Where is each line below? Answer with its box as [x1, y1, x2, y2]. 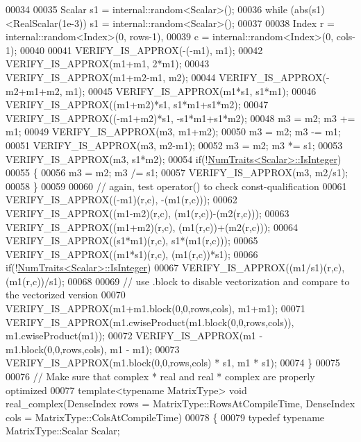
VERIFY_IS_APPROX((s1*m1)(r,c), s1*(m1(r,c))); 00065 [6, 233, 258, 248]
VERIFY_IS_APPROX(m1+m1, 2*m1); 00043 [6, 56, 210, 71]
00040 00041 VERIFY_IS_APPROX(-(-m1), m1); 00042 [19, 42, 263, 57]
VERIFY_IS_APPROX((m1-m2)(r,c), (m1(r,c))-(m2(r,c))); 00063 [6, 205, 289, 220]
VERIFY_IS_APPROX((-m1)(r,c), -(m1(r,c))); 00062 [6, 192, 237, 207]
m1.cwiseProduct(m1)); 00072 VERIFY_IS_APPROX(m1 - [6, 328, 263, 343]
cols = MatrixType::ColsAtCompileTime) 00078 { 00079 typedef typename [6, 409, 325, 424]
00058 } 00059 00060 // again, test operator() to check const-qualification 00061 [6, 178, 347, 193]
